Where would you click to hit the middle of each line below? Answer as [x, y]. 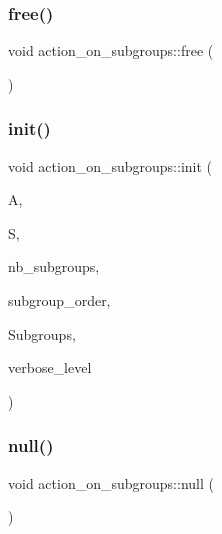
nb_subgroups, [54, 266]
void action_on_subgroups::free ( [111, 50]
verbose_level [50, 367]
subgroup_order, [59, 300]
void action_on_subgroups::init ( [110, 165]
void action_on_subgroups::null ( [111, 482]
